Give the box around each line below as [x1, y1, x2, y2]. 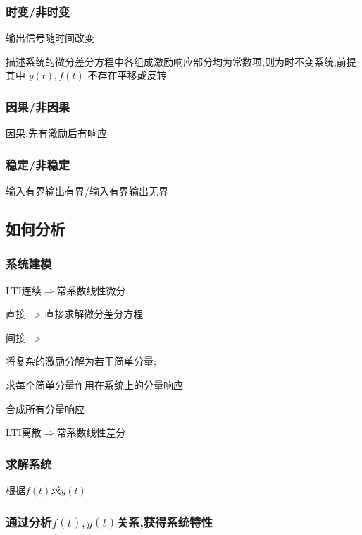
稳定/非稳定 [6, 155, 70, 173]
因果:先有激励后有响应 [6, 126, 107, 140]
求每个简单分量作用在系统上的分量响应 [6, 378, 183, 392]
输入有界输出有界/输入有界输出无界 [6, 184, 168, 198]
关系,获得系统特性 [116, 512, 213, 530]
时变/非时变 [6, 2, 70, 20]
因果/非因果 [6, 97, 70, 115]
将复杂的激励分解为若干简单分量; [6, 354, 156, 368]
